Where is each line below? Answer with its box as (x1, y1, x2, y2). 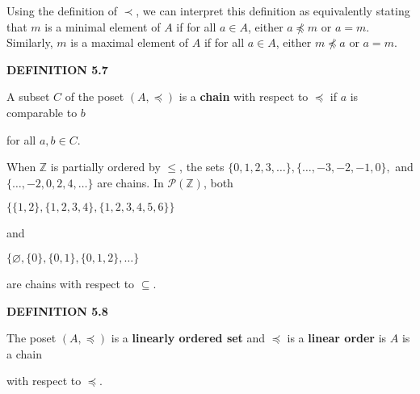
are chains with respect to (6, 275, 135, 291)
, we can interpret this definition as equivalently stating (136, 2, 410, 19)
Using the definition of (6, 2, 117, 19)
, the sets (179, 158, 225, 175)
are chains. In (97, 174, 164, 191)
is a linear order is (287, 329, 387, 346)
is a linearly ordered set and (111, 329, 266, 346)
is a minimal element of (44, 18, 161, 35)
